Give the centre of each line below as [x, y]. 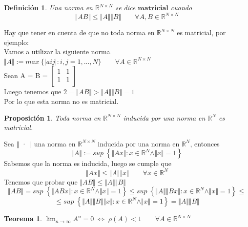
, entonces [205, 143]
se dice [125, 7]
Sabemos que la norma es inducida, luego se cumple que [88, 163]
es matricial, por [201, 32]
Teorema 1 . [23, 218]
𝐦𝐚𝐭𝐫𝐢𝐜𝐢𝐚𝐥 [153, 8]
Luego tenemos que [33, 92]
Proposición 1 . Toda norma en [52, 117]
